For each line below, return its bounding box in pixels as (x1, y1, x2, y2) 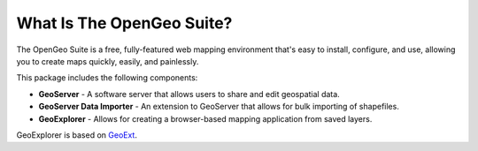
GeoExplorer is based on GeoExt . (16, 129, 137, 140)
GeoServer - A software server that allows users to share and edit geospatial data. (38, 88, 340, 99)
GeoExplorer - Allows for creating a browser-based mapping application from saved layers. (38, 113, 373, 124)
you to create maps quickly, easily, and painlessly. (16, 56, 199, 66)
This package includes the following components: (16, 72, 198, 83)
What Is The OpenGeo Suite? (16, 13, 233, 33)
